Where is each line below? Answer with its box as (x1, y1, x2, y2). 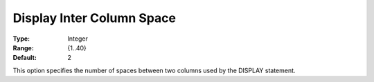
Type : (12, 34, 30, 43)
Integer (67, 34, 88, 43)
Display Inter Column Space (12, 10, 177, 25)
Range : (12, 43, 34, 52)
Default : (12, 54, 37, 62)
